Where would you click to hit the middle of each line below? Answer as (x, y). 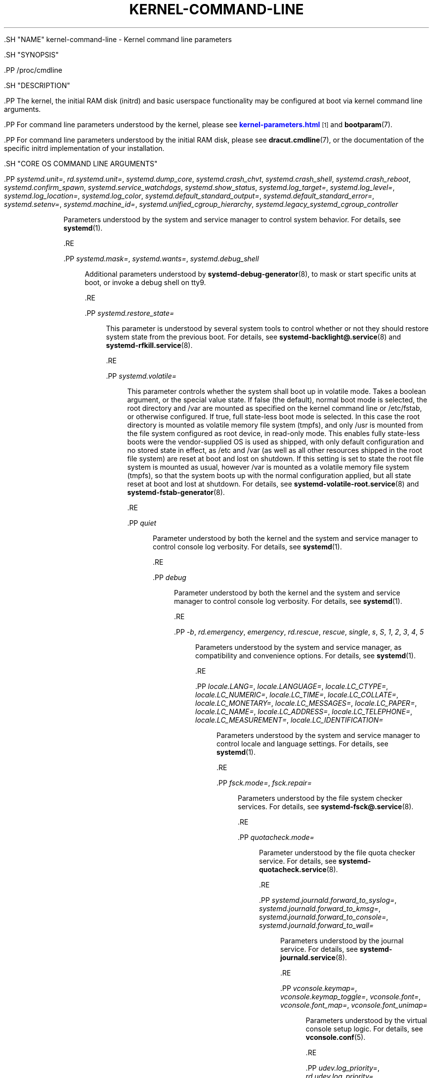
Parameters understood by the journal (342, 940)
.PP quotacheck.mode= (276, 837)
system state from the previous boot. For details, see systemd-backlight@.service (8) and (254, 337)
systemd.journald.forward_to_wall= (316, 925)
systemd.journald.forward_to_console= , (324, 917)
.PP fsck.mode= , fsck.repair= (264, 783)
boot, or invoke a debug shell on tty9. (145, 282)
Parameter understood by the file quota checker (337, 852)
